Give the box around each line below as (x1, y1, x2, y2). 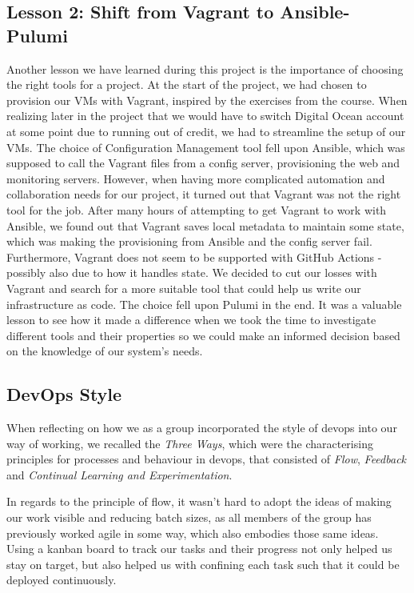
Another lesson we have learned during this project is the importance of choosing (6, 60, 404, 77)
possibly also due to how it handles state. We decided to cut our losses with (6, 264, 377, 281)
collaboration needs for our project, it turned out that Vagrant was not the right (6, 186, 401, 202)
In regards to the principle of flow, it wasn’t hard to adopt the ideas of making (6, 493, 392, 510)
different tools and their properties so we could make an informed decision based (6, 327, 400, 343)
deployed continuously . (6, 571, 117, 588)
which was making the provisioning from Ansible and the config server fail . (6, 233, 372, 250)
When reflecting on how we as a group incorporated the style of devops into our (6, 419, 397, 436)
